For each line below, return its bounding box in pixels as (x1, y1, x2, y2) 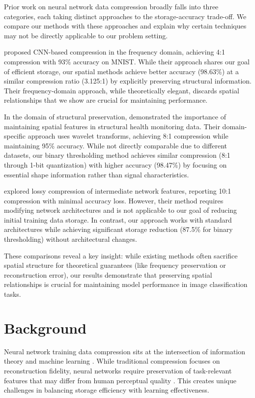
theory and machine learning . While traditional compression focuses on (4, 356, 220, 366)
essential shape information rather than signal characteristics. (4, 169, 189, 179)
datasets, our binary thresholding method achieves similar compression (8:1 (4, 150, 230, 160)
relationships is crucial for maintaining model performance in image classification (4, 279, 248, 289)
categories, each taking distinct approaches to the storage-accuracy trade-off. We (4, 11, 247, 21)
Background (4, 317, 87, 338)
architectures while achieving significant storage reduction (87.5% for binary (4, 224, 233, 234)
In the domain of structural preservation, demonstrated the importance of (4, 111, 226, 121)
